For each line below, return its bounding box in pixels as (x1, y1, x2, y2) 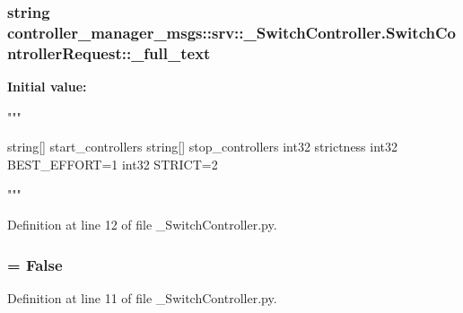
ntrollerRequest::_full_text (7, 41, 211, 64)
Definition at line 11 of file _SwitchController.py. (7, 288, 277, 307)
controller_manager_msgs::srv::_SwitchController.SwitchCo (7, 21, 456, 43)
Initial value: (7, 77, 87, 96)
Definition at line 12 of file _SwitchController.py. (7, 215, 277, 234)
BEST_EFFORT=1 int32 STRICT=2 (7, 154, 218, 173)
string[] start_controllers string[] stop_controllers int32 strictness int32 (7, 137, 398, 156)
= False (7, 253, 63, 275)
